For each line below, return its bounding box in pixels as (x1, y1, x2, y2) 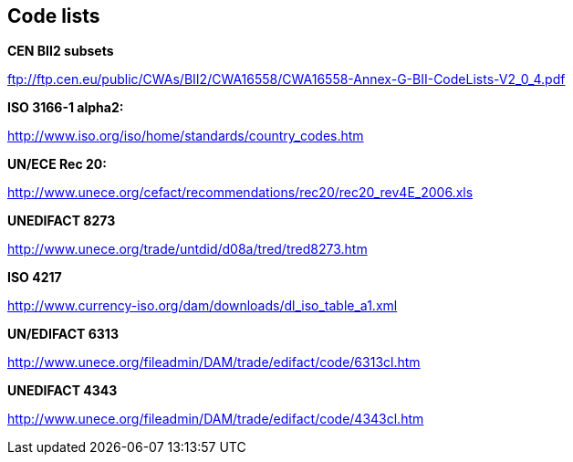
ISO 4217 (7, 269, 62, 286)
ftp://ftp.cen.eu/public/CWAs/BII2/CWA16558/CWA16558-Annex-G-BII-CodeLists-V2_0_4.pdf (7, 71, 566, 88)
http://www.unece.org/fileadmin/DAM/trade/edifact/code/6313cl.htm (7, 354, 421, 371)
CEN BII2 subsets (7, 43, 114, 59)
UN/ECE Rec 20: (7, 156, 107, 173)
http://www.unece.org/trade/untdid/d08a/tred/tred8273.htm (7, 241, 368, 257)
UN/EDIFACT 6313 (7, 326, 119, 342)
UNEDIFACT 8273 (7, 213, 116, 229)
